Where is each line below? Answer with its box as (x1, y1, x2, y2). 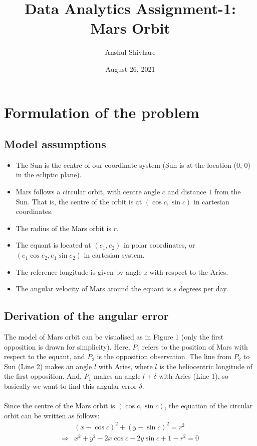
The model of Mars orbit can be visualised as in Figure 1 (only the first (4, 331, 224, 342)
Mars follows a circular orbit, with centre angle (16, 186, 160, 197)
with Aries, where (98, 361, 153, 371)
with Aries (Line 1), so (159, 371, 228, 381)
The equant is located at (16, 240, 91, 250)
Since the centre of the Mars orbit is (4, 400, 115, 411)
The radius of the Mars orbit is (16, 222, 111, 233)
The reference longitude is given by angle (16, 266, 142, 277)
